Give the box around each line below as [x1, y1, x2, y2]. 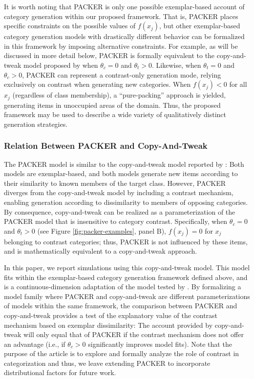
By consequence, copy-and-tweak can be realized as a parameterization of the [4, 206, 235, 217]
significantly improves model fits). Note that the [88, 339, 232, 349]
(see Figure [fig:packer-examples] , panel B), [37, 225, 166, 236]
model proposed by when [23, 60, 98, 70]
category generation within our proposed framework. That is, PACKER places [4, 11, 238, 21]
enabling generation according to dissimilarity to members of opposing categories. [4, 197, 248, 207]
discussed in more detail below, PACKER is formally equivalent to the [4, 50, 215, 60]
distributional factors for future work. [4, 367, 116, 378]
